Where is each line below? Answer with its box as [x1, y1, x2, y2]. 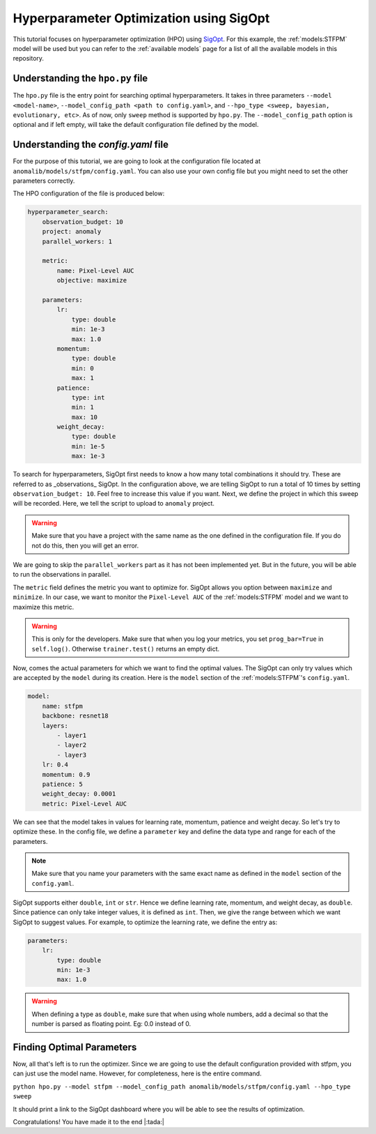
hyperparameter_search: [27, 208, 109, 216]
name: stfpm [42, 702, 84, 710]
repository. [13, 54, 45, 63]
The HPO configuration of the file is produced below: [13, 189, 165, 198]
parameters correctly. [13, 176, 75, 185]
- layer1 [56, 732, 87, 739]
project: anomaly [42, 227, 102, 236]
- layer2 [56, 741, 87, 749]
